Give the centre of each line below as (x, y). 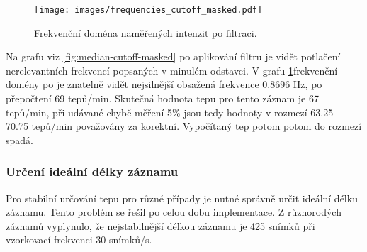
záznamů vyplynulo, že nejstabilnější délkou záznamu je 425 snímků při (160, 225)
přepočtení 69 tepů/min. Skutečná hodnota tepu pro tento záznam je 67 (162, 98)
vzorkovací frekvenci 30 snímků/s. (79, 240)
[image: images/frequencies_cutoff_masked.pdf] (148, 10)
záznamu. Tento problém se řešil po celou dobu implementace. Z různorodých (174, 212)
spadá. (19, 139)
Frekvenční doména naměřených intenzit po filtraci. (146, 32)
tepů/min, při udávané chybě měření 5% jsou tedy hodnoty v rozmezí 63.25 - (173, 112)
